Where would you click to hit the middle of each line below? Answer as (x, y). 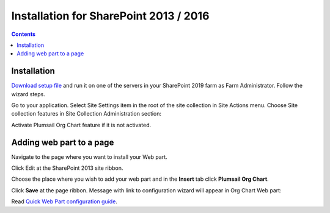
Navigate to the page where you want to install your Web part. (89, 157)
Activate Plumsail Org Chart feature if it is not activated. (81, 125)
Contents (24, 34)
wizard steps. (28, 94)
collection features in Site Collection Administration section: (86, 114)
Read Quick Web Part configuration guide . (64, 201)
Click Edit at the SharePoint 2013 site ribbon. (67, 168)
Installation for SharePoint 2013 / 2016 (110, 16)
